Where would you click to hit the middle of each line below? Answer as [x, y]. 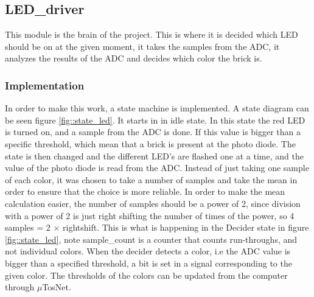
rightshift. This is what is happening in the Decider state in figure [186, 227]
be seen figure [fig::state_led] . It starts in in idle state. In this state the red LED [155, 120]
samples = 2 [28, 227]
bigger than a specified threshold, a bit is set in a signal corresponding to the [148, 263]
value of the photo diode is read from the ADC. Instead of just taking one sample [157, 168]
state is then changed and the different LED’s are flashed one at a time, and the [154, 155]
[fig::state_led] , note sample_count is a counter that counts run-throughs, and [151, 239]
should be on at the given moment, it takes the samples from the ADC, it [142, 46]
